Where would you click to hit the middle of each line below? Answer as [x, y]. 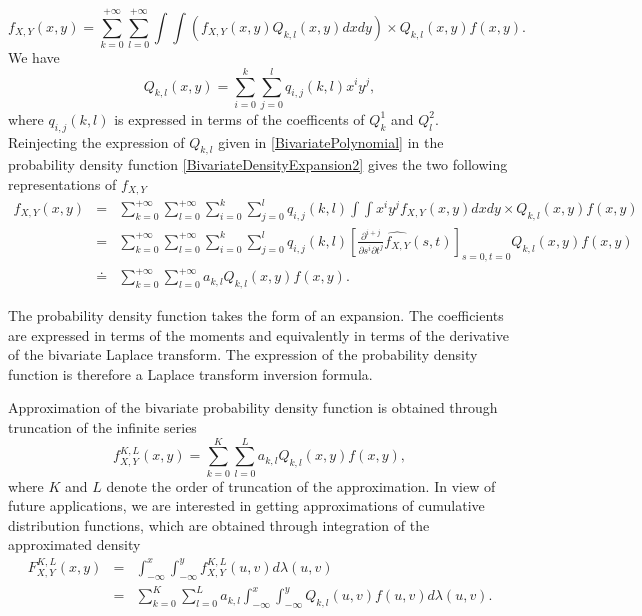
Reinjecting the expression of [96, 141]
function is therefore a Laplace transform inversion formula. [190, 373]
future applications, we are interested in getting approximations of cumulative [246, 505]
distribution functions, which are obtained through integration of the [219, 524]
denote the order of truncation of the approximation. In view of [301, 485]
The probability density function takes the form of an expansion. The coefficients [256, 314]
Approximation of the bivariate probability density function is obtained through [253, 407]
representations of [62, 184]
